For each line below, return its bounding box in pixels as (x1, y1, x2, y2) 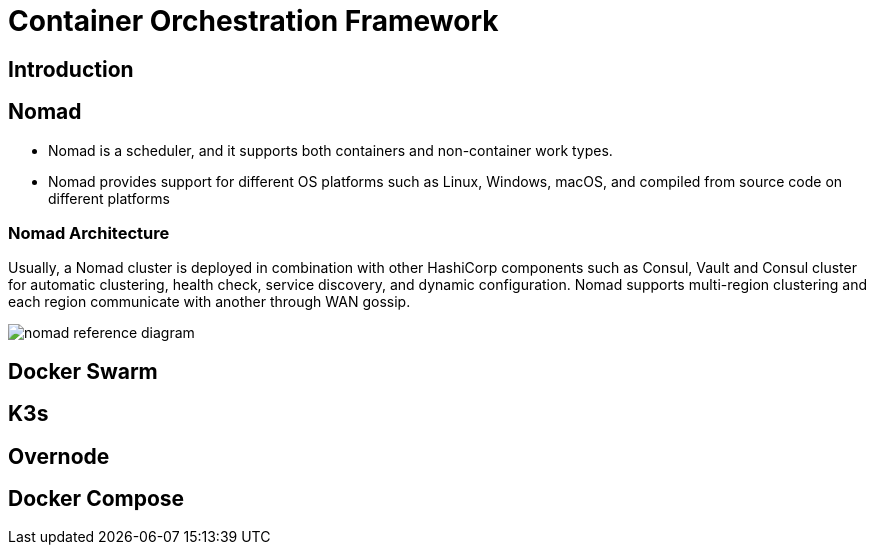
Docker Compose (8, 486, 185, 512)
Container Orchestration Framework (8, 4, 499, 38)
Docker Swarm (8, 358, 158, 384)
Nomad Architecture (8, 222, 170, 243)
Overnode (8, 443, 110, 469)
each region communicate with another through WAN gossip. (8, 293, 411, 311)
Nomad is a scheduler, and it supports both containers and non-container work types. (48, 141, 613, 159)
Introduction (8, 56, 134, 82)
